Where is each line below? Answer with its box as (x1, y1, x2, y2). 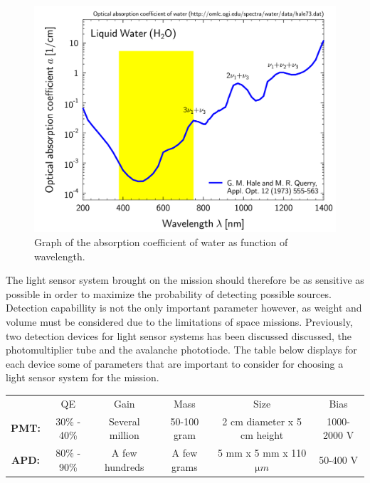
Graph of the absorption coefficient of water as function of (34, 235, 288, 249)
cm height (240, 428, 284, 442)
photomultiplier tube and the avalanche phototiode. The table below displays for (6, 342, 357, 357)
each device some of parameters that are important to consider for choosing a (6, 356, 344, 371)
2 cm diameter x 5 (222, 413, 302, 428)
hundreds (104, 459, 144, 474)
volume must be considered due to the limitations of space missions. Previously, (6, 314, 353, 329)
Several (108, 413, 140, 428)
